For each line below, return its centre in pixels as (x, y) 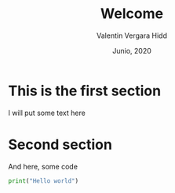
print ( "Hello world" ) (44, 181)
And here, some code (43, 166)
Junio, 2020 (132, 50)
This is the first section (85, 91)
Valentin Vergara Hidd (132, 35)
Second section (60, 145)
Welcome (132, 14)
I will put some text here (47, 113)
